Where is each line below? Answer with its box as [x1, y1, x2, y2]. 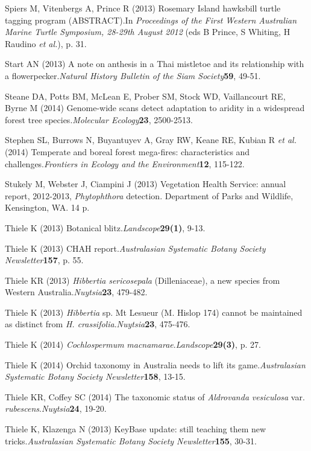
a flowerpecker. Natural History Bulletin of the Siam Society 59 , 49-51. [5, 69, 261, 82]
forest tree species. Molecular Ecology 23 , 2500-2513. [5, 113, 193, 126]
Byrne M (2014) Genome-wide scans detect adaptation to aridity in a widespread [5, 101, 305, 114]
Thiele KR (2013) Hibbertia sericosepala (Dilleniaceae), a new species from [5, 273, 280, 286]
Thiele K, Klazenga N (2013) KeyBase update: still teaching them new [5, 423, 266, 435]
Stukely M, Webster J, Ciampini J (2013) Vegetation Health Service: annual [5, 178, 286, 190]
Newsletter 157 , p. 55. [5, 254, 84, 266]
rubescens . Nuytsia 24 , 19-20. [5, 402, 107, 415]
